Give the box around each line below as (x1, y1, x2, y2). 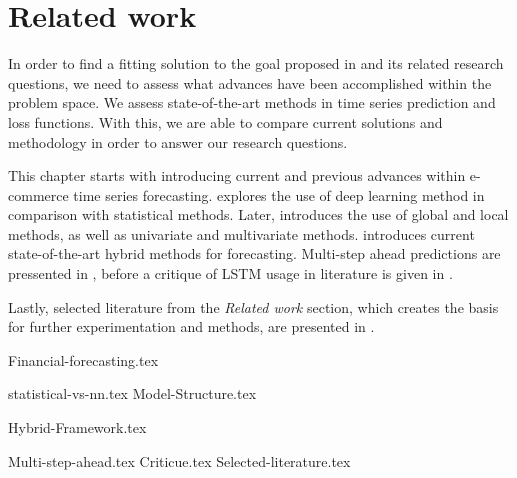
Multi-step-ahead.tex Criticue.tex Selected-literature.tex (8, 450, 351, 471)
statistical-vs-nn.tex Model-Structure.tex (8, 383, 257, 404)
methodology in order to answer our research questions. (8, 131, 348, 152)
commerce (8, 184, 69, 205)
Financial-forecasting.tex (8, 349, 159, 370)
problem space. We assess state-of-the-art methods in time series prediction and (8, 92, 496, 113)
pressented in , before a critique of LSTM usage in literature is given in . (8, 263, 453, 284)
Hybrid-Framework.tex (8, 417, 147, 438)
